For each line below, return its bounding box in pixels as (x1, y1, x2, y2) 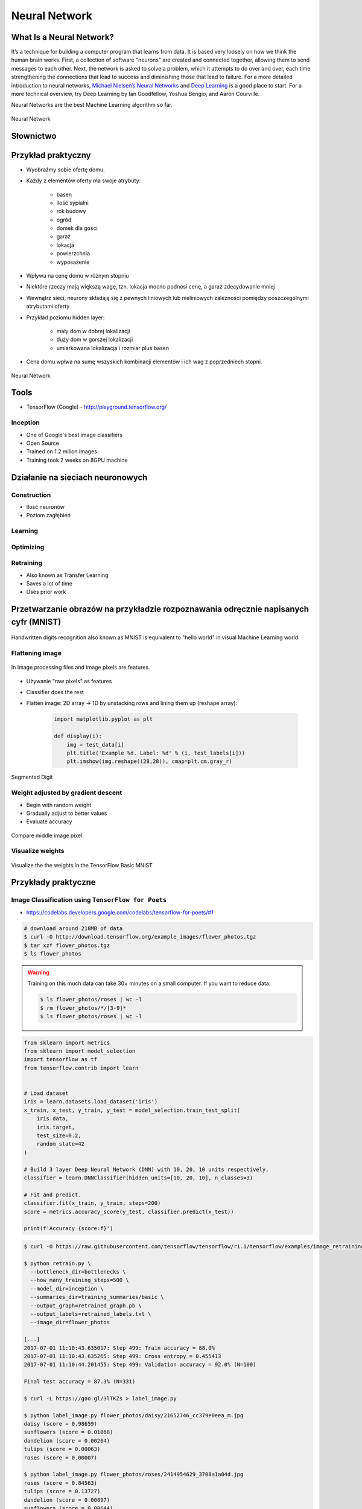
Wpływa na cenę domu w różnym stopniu (26, 272, 129, 279)
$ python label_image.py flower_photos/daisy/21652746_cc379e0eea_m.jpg (24, 1412, 244, 1418)
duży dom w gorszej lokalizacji (56, 336, 133, 343)
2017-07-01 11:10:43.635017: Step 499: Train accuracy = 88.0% (24, 1344, 215, 1351)
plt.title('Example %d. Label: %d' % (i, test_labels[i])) (66, 750, 246, 757)
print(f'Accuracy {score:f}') (24, 1225, 113, 1232)
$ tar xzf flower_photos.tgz (24, 942, 110, 949)
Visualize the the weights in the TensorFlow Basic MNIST (11, 861, 153, 869)
